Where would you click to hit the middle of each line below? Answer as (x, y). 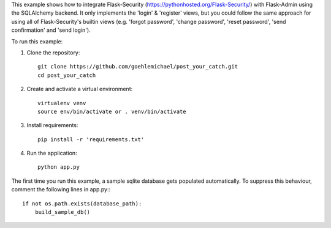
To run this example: (37, 41)
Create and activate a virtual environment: (80, 89)
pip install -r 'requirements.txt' (91, 139)
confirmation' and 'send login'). (51, 30)
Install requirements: (52, 125)
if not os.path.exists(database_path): (82, 204)
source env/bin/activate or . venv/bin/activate (112, 111)
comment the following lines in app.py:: (61, 189)
